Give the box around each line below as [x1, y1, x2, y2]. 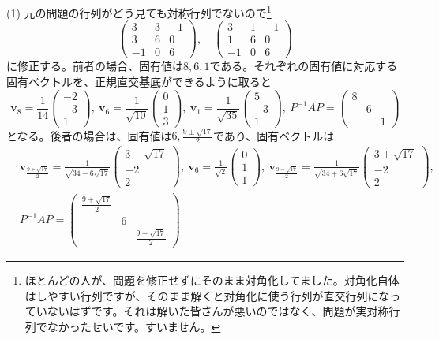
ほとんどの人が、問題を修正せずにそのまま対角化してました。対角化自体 [24, 272, 400, 289]
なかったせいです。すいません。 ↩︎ [47, 319, 221, 335]
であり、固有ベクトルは [212, 127, 335, 143]
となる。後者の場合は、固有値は [6, 127, 172, 143]
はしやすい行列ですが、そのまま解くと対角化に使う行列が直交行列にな [24, 287, 390, 304]
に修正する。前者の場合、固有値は [6, 58, 183, 74]
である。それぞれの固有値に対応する [209, 58, 398, 74]
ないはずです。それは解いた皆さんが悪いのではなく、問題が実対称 [47, 303, 389, 319]
